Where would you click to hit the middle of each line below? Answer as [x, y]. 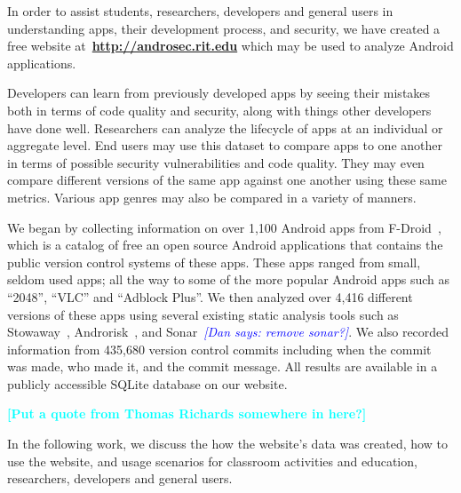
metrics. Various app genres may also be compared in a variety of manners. [212, 197]
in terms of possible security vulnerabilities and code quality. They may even [216, 162]
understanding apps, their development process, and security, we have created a [224, 28]
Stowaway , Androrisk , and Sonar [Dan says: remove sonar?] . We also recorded [228, 332]
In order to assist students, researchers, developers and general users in [200, 11]
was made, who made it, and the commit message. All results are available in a [223, 366]
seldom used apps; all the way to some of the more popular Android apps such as [229, 279]
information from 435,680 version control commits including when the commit [219, 349]
